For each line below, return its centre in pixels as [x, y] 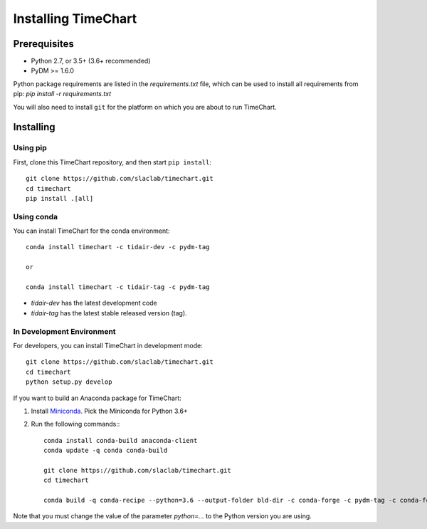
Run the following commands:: [75, 424]
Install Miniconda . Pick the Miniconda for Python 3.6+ [109, 411]
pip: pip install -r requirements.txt [62, 94]
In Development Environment [65, 331]
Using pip [30, 148]
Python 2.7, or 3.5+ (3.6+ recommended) [91, 61]
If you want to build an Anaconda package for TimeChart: [97, 398]
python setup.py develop [69, 382]
